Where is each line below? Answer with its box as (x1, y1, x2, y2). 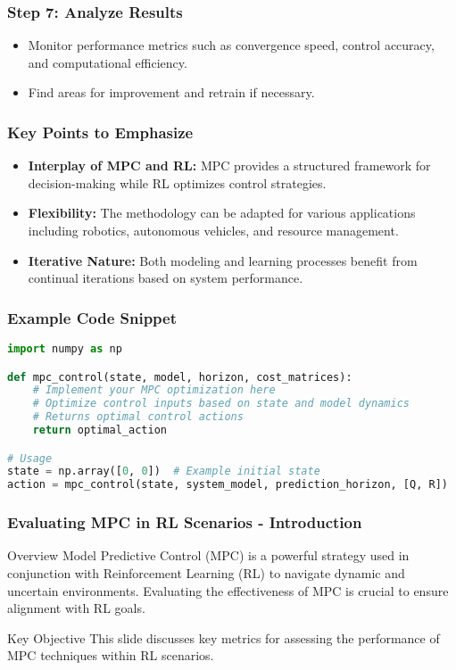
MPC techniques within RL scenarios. (7, 646, 214, 665)
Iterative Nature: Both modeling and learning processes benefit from (28, 251, 418, 269)
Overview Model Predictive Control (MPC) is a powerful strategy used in (7, 546, 410, 565)
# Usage (7, 451, 53, 465)
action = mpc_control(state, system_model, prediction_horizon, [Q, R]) (7, 478, 448, 492)
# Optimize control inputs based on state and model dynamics (32, 397, 410, 410)
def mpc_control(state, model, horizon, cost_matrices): (7, 370, 352, 384)
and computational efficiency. (28, 53, 187, 71)
